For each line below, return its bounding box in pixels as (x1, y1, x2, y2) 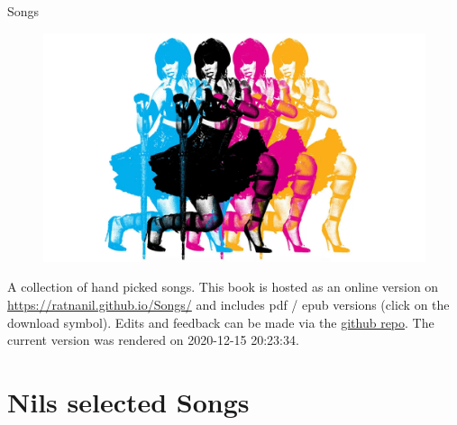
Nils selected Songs (7, 383, 250, 420)
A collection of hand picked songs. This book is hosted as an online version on (7, 277, 439, 296)
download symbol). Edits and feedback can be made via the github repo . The (7, 312, 434, 331)
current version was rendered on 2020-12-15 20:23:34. (7, 330, 299, 349)
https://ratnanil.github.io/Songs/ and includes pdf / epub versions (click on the (7, 295, 450, 314)
